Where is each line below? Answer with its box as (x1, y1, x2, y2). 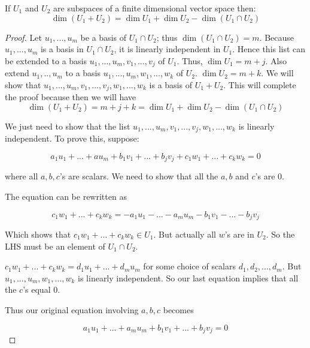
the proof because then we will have (5, 91, 136, 103)
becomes (163, 303, 194, 316)
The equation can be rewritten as (5, 190, 127, 202)
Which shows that (5, 228, 71, 241)
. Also (265, 54, 287, 67)
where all (5, 170, 38, 182)
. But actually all (153, 228, 216, 241)
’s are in (224, 228, 254, 241)
